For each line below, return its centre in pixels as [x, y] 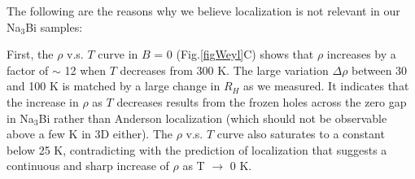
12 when [85, 70]
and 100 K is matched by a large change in [114, 86]
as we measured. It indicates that [326, 86]
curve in [118, 54]
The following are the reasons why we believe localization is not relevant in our [203, 11]
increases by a [361, 54]
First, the [30, 54]
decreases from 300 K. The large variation [224, 70]
